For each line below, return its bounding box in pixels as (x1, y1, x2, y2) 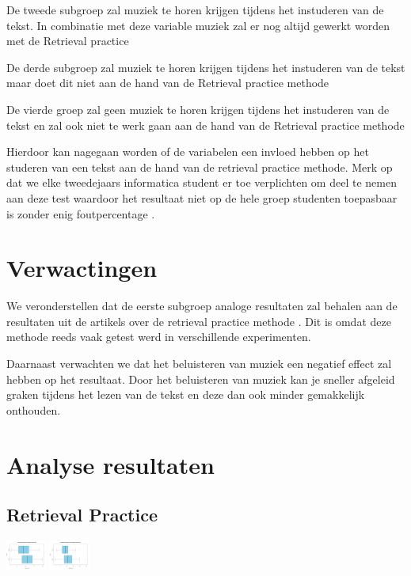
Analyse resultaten (6, 448, 215, 480)
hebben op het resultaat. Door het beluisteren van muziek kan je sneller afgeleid (6, 370, 395, 387)
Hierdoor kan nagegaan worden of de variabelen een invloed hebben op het (6, 143, 369, 160)
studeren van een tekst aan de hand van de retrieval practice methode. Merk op (6, 158, 393, 175)
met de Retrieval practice (6, 32, 129, 49)
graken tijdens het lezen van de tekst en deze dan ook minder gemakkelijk (6, 386, 365, 403)
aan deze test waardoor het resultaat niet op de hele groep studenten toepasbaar (6, 189, 398, 206)
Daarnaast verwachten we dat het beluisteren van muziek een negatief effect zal (6, 355, 392, 372)
